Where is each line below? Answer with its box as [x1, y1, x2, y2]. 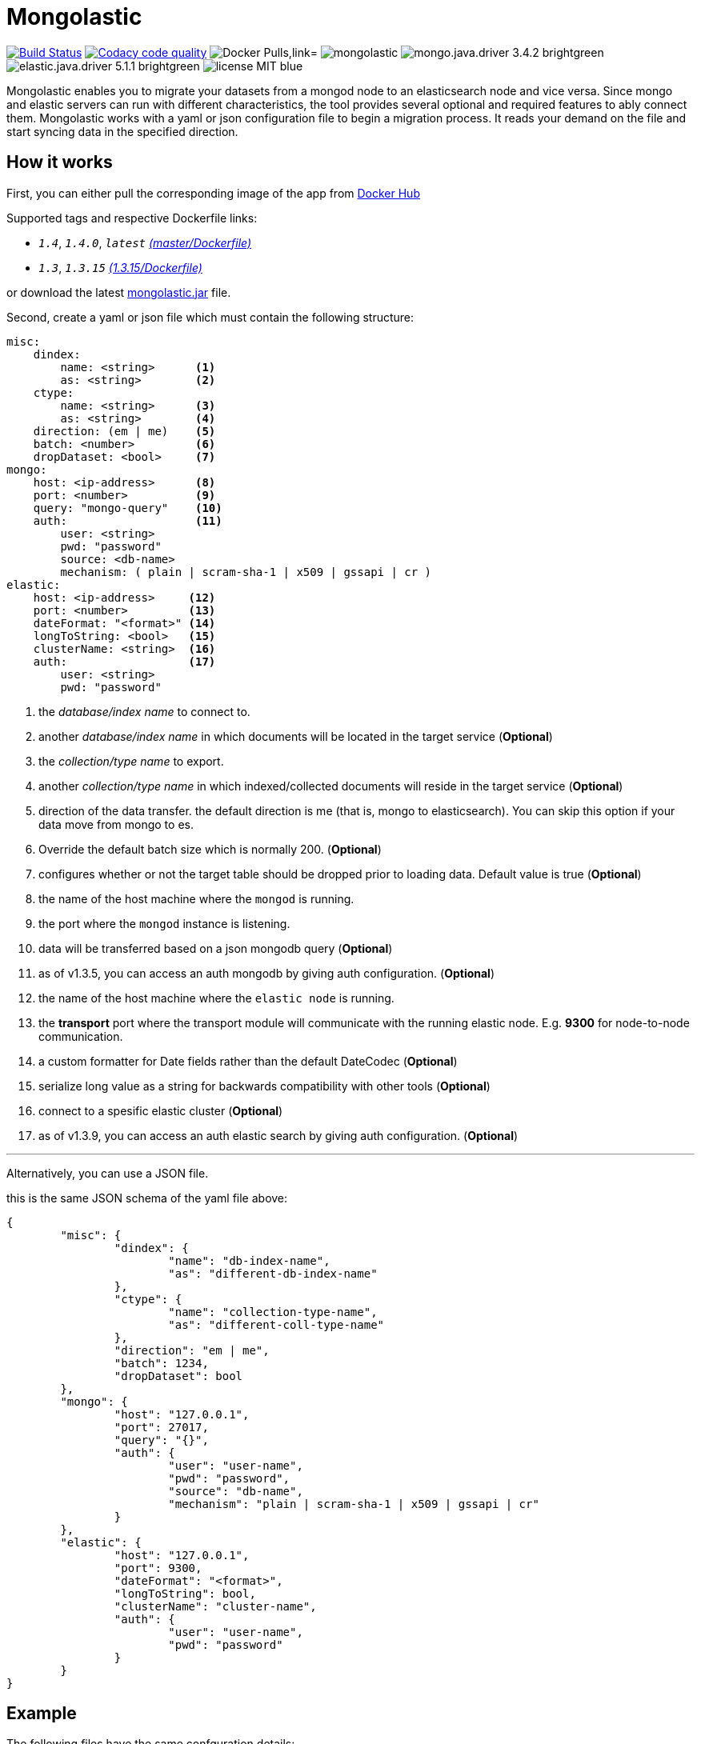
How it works [6, 152, 113, 173]
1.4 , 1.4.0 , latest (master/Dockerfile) [38, 235, 252, 250]
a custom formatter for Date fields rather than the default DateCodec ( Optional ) [38, 1054, 458, 1068]
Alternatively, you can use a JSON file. [6, 1166, 209, 1180]
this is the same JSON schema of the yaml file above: [6, 1190, 288, 1205]
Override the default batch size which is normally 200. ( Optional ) [38, 842, 382, 856]
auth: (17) [33, 654, 216, 668]
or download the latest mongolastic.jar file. [6, 285, 231, 299]
